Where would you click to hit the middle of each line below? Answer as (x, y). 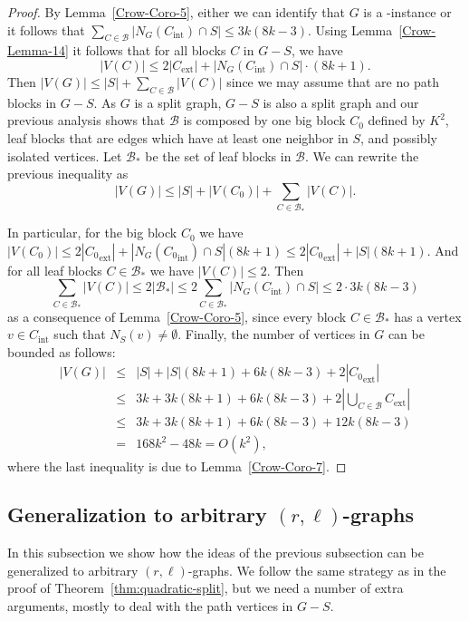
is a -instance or (407, 12)
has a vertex (428, 316)
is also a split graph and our (341, 102)
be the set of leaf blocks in (218, 155)
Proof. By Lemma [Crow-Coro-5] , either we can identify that (176, 12)
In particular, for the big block (92, 233)
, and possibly (398, 137)
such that (80, 334)
